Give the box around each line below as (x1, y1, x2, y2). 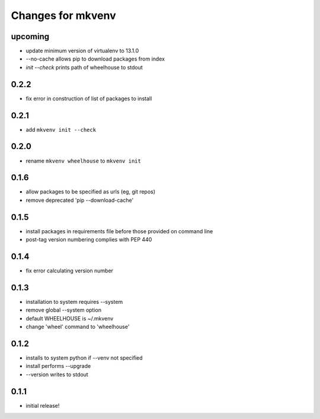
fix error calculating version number (25, 267, 114, 274)
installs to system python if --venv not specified (25, 354, 143, 361)
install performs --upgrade (25, 363, 91, 370)
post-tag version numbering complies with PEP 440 (25, 236, 152, 243)
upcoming (11, 31, 50, 42)
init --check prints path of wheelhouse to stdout (25, 64, 143, 71)
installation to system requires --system (25, 298, 123, 305)
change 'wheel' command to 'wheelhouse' (25, 323, 130, 331)
